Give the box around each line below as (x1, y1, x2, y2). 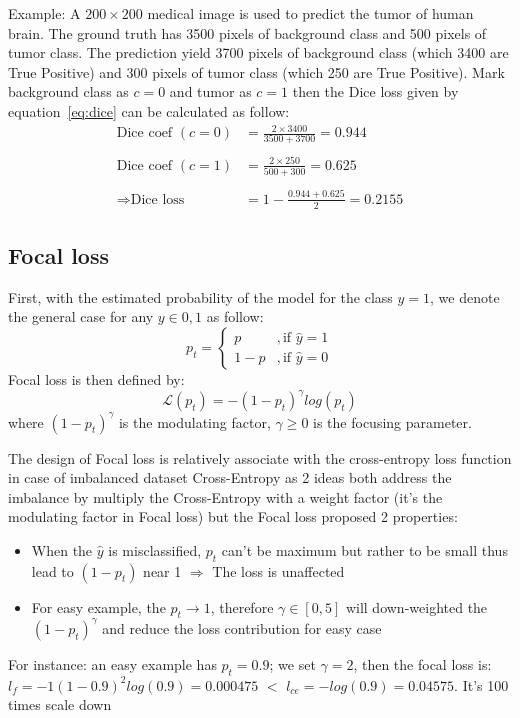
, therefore (210, 596, 274, 617)
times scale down (8, 694, 112, 715)
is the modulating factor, (118, 411, 271, 432)
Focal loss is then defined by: (8, 368, 185, 389)
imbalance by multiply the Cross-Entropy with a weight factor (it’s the (8, 486, 443, 507)
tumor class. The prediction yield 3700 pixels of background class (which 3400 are (8, 42, 509, 63)
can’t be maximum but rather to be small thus (221, 539, 508, 560)
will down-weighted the (345, 596, 488, 617)
